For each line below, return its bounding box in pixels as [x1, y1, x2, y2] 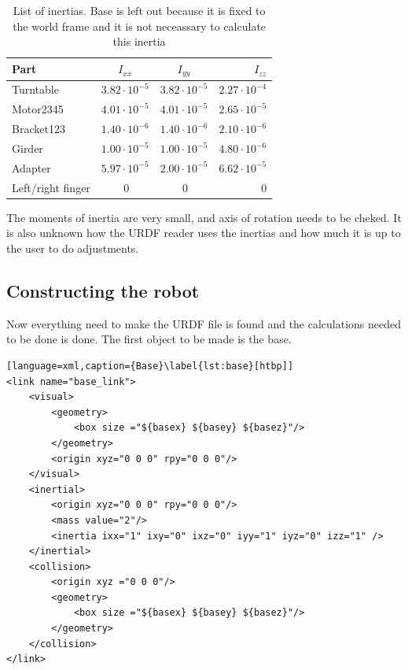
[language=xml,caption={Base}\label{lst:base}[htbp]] [6, 360, 294, 372]
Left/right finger [12, 179, 90, 195]
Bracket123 [12, 120, 65, 137]
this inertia [112, 33, 166, 50]
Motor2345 [12, 101, 64, 117]
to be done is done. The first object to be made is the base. [6, 331, 292, 347]
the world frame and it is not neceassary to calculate [13, 17, 266, 34]
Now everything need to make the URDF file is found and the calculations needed [6, 315, 402, 331]
